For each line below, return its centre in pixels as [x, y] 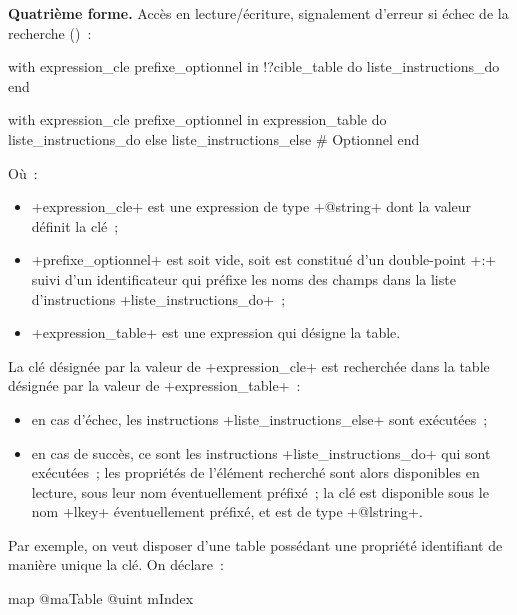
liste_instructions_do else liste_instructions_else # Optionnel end [214, 138]
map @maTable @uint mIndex [101, 598]
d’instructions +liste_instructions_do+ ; [158, 298]
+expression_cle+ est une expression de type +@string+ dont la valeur [251, 206]
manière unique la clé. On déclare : [116, 564]
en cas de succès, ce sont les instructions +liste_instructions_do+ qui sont [261, 452]
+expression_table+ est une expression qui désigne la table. [216, 332]
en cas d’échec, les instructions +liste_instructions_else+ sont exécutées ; [259, 418]
